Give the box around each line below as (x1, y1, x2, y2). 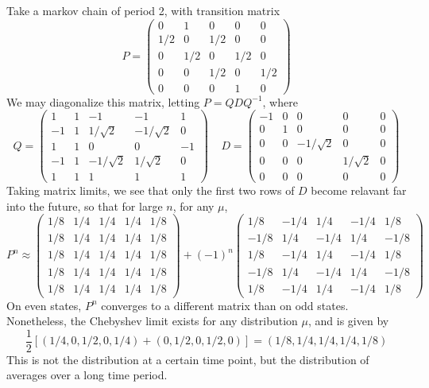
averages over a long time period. (6, 367, 168, 383)
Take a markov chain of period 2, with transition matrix (6, 2, 280, 18)
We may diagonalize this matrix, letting (6, 93, 200, 110)
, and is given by (308, 312, 389, 329)
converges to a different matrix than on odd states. (101, 297, 349, 313)
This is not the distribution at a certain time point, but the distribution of (6, 351, 369, 367)
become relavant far (311, 182, 407, 199)
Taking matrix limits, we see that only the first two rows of (6, 182, 295, 199)
